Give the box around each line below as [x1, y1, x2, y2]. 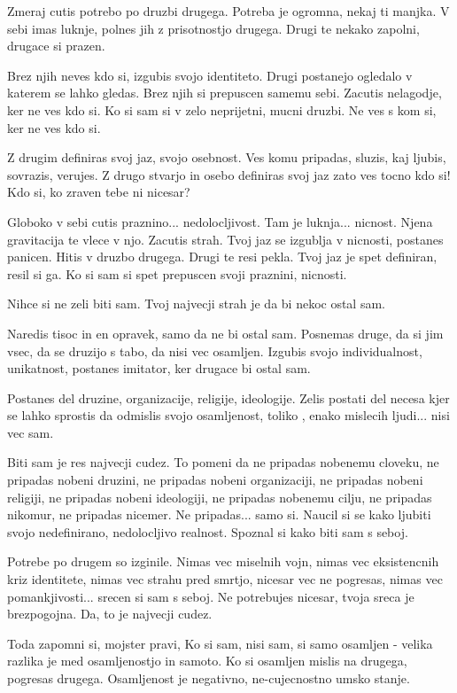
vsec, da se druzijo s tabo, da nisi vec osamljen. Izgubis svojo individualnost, [7, 341, 422, 360]
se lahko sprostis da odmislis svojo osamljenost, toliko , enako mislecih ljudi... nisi [7, 406, 450, 424]
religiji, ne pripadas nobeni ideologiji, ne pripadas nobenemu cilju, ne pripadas [7, 487, 432, 506]
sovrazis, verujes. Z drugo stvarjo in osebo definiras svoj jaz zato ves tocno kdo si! [7, 165, 451, 183]
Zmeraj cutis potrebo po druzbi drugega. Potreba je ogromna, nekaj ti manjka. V [7, 2, 450, 19]
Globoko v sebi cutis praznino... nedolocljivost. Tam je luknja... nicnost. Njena [7, 212, 433, 230]
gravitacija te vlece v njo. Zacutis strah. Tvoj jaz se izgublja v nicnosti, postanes [7, 230, 444, 248]
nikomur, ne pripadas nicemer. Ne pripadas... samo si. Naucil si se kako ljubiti [7, 505, 431, 524]
